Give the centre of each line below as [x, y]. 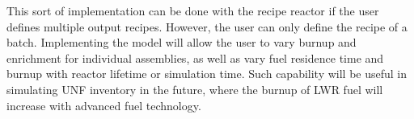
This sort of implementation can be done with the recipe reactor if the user [193, 10]
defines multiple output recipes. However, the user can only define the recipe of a [207, 26]
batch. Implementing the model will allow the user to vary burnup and [182, 42]
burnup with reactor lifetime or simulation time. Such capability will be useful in [207, 74]
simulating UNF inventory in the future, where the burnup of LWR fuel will [195, 89]
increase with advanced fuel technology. [104, 105]
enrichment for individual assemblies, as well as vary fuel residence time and [195, 57]
